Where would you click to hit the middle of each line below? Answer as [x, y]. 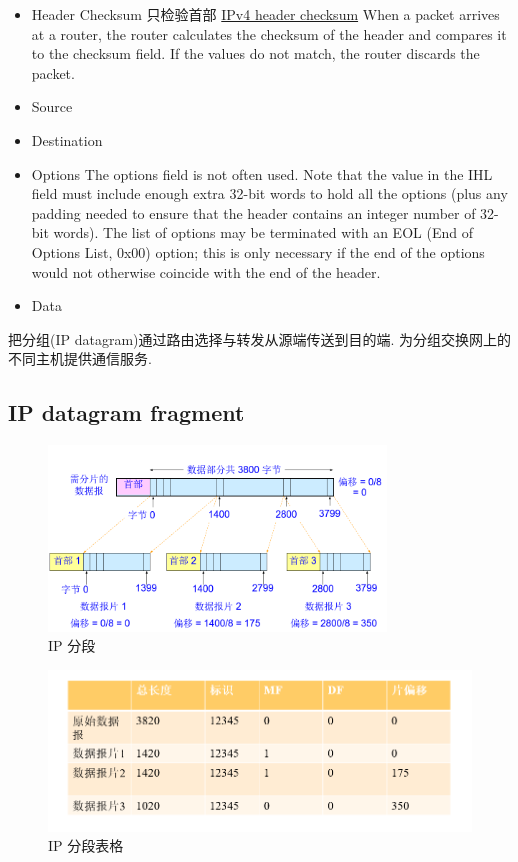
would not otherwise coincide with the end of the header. [206, 271]
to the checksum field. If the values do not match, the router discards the [255, 53]
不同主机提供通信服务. [80, 358]
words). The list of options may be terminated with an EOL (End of [263, 232]
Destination [67, 139]
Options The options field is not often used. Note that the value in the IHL [262, 173]
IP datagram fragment [126, 412]
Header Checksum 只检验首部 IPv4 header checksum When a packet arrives [265, 14]
